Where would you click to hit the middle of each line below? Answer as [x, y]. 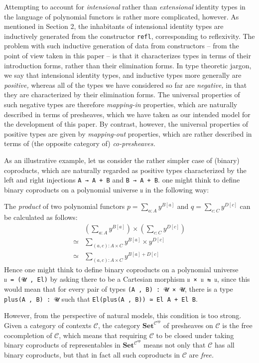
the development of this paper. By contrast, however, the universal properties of [126, 124]
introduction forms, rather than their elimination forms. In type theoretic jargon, [128, 65]
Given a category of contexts [48, 325]
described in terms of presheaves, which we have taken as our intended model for [127, 114]
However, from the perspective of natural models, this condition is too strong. [123, 315]
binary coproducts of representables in [62, 345]
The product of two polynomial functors [65, 206]
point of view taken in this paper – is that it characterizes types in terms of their [128, 56]
